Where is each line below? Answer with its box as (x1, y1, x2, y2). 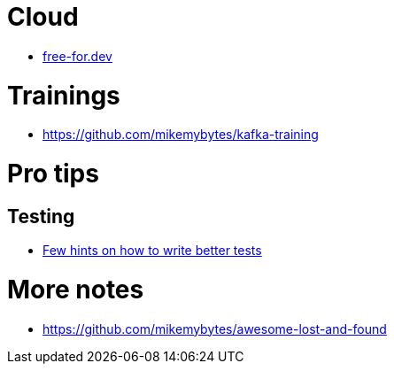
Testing (7, 205, 75, 228)
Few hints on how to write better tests (42, 243, 262, 259)
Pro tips (7, 158, 99, 189)
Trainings (7, 80, 120, 111)
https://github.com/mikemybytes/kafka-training (42, 127, 319, 143)
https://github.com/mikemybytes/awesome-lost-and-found (42, 321, 387, 336)
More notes (7, 274, 144, 305)
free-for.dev (42, 48, 112, 64)
